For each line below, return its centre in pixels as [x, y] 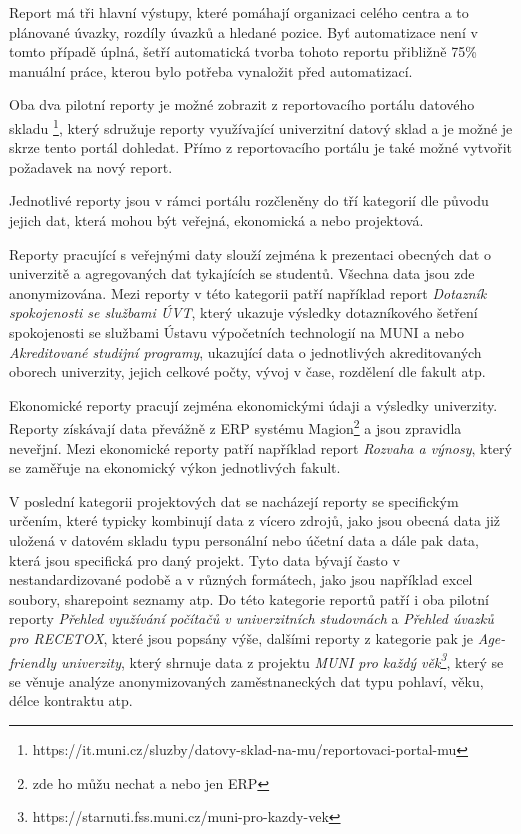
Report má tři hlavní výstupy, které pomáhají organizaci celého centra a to [239, 12]
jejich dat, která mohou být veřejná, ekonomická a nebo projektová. [216, 220]
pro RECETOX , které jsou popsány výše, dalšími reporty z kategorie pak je [241, 637]
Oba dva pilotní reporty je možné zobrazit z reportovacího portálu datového [242, 104]
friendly [33, 661]
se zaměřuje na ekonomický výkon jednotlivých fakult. [175, 467]
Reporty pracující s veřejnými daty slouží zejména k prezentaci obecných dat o [250, 253]
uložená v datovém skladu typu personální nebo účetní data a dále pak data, [244, 539]
